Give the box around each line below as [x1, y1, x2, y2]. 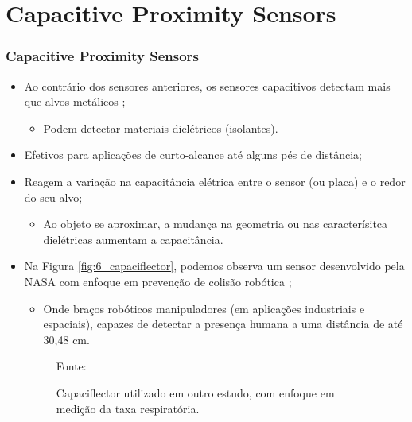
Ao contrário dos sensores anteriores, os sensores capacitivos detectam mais [24, 77, 391, 94]
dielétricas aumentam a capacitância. [43, 230, 223, 247]
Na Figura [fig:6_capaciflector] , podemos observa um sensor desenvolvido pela [24, 257, 405, 274]
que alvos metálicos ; [24, 93, 126, 110]
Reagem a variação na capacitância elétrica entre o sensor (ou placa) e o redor [24, 172, 406, 189]
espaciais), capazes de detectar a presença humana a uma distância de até [43, 316, 403, 332]
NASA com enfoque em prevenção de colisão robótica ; [24, 273, 292, 289]
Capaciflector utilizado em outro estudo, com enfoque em [56, 384, 335, 401]
